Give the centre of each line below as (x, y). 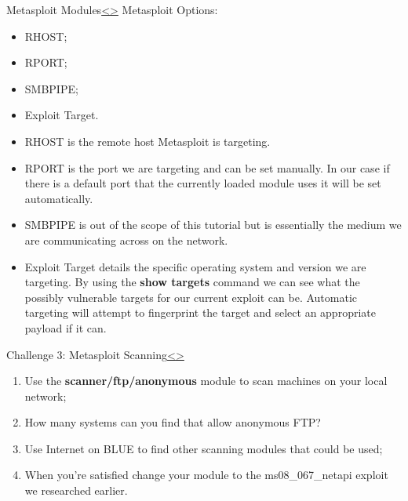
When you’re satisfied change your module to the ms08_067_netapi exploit (206, 475)
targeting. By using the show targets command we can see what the (192, 282)
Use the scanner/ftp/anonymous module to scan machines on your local (206, 381)
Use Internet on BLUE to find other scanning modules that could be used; (204, 448)
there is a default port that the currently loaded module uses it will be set (203, 183)
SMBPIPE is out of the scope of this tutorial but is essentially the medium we (213, 225)
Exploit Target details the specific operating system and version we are (195, 266)
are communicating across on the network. (126, 240)
